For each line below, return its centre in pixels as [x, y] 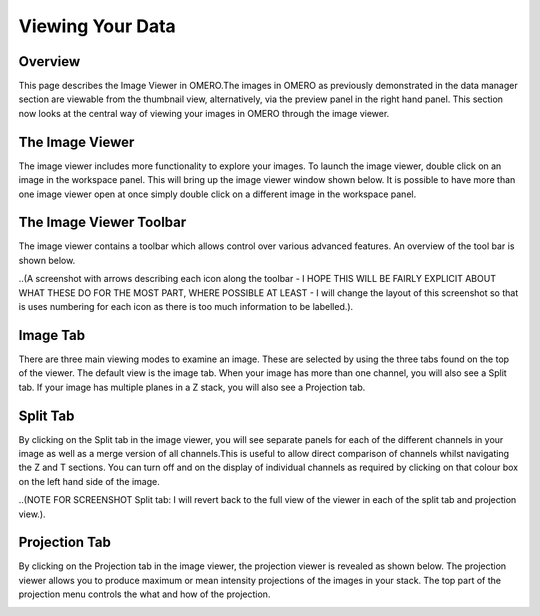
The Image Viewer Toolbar [102, 222]
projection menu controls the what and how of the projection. [144, 594]
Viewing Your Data [97, 26]
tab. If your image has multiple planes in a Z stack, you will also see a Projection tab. [192, 387]
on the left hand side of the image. [89, 481]
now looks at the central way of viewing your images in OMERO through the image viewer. [204, 113]
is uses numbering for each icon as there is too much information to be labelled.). [186, 306]
